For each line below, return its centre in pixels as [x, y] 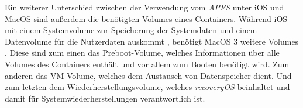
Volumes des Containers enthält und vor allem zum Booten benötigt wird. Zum [147, 64]
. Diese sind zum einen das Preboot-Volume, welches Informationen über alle [142, 53]
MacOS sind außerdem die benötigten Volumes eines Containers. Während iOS [146, 18]
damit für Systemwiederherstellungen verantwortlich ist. [105, 98]
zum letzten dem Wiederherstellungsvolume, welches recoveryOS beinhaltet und [147, 87]
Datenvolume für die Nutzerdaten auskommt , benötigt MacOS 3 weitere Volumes [152, 41]
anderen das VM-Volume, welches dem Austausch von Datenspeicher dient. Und [148, 75]
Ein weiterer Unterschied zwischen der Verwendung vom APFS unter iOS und [144, 7]
